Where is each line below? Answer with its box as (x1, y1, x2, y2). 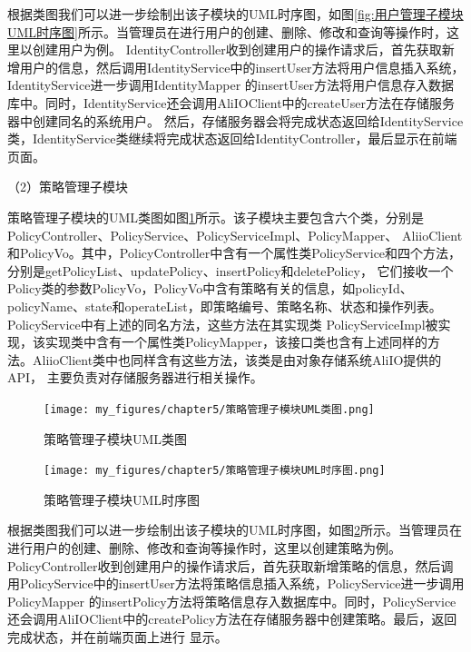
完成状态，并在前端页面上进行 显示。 (7, 627, 228, 646)
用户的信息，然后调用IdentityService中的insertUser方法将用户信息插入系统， (19, 57, 465, 76)
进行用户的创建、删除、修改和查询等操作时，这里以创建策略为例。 (7, 538, 401, 557)
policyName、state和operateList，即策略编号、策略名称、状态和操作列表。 (7, 296, 442, 315)
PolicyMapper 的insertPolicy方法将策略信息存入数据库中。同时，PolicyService (7, 591, 456, 610)
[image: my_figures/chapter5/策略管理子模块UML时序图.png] (44, 464, 386, 478)
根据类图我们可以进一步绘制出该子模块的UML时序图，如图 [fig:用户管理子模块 (7, 5, 464, 23)
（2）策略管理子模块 (7, 177, 128, 196)
